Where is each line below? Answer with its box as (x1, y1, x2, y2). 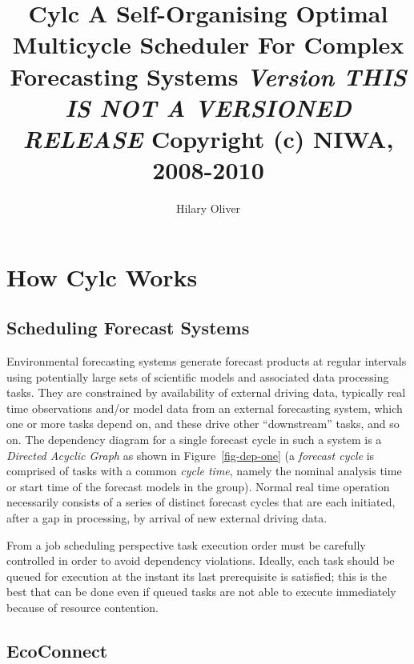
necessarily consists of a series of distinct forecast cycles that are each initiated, (6, 494, 396, 510)
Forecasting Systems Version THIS (10, 59, 407, 93)
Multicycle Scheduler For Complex (12, 28, 404, 61)
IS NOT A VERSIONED (65, 90, 352, 124)
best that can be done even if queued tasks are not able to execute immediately (6, 583, 396, 600)
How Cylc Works (6, 260, 198, 293)
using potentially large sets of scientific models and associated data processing (6, 368, 389, 385)
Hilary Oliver (175, 200, 241, 217)
